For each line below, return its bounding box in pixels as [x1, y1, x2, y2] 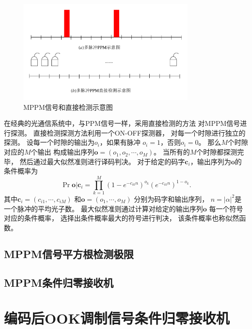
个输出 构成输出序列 [31, 147, 94, 157]
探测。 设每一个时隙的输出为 [4, 137, 94, 147]
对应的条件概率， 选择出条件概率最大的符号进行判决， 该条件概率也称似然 [4, 213, 239, 223]
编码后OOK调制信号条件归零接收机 [4, 308, 230, 328]
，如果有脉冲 [99, 137, 141, 147]
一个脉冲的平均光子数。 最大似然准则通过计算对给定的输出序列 [4, 203, 203, 213]
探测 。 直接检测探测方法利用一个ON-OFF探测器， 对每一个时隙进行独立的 [10, 127, 246, 138]
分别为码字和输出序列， [134, 193, 209, 204]
